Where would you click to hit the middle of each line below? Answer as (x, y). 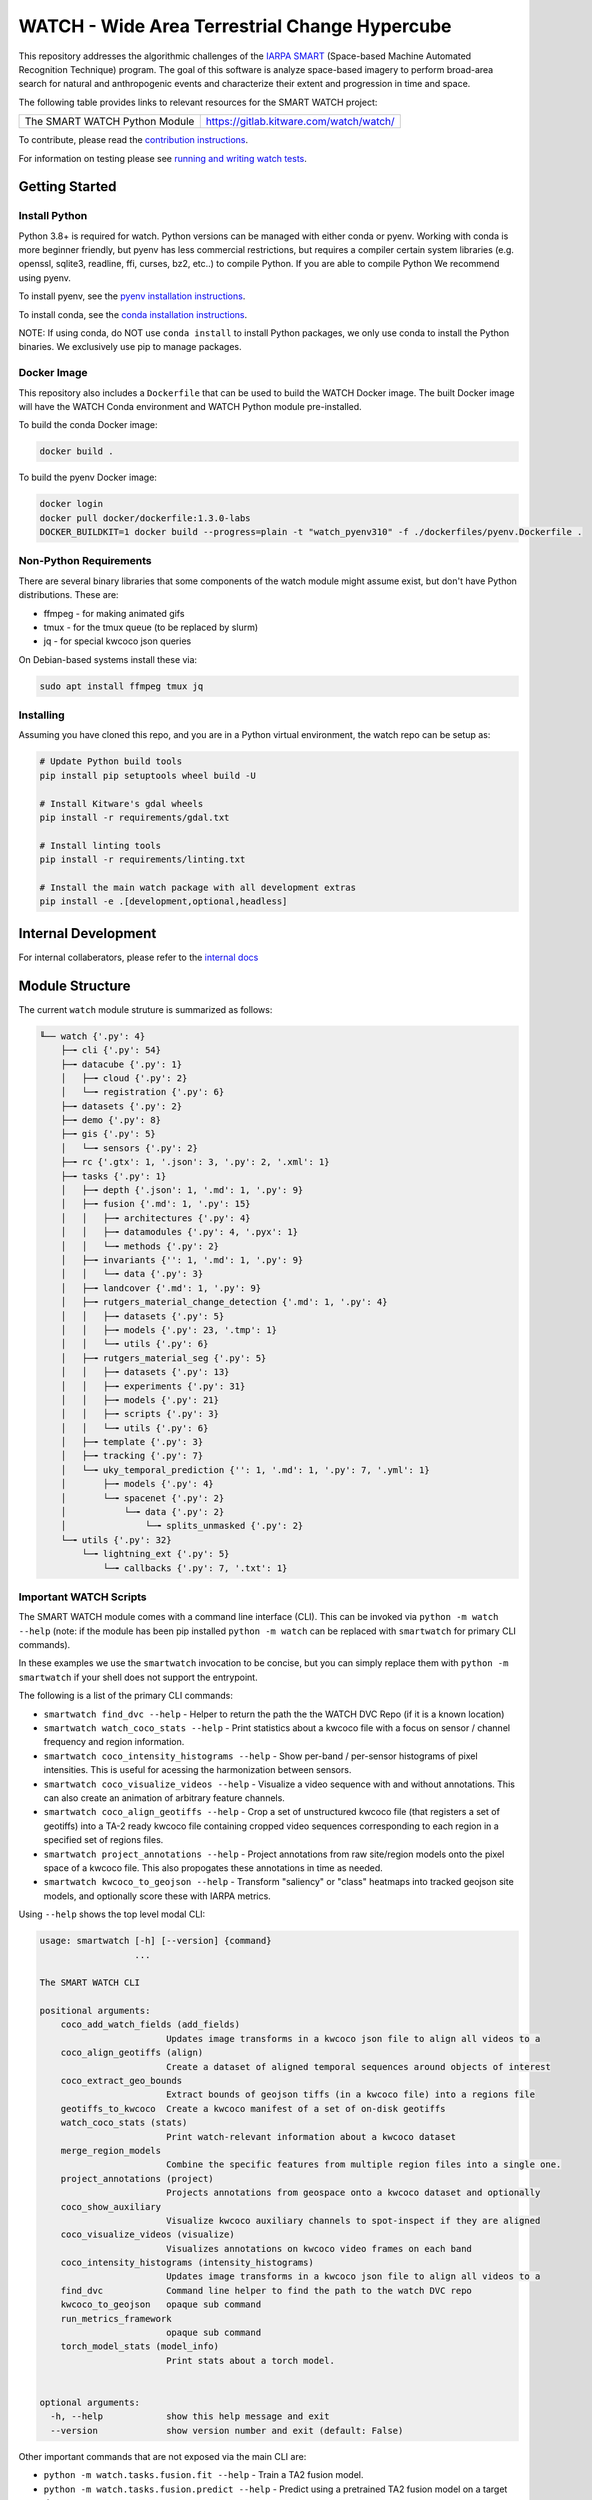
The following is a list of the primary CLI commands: (126, 1696)
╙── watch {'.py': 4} (92, 1036)
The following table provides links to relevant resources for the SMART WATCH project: (198, 102)
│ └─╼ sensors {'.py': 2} (129, 1148)
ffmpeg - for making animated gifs (114, 613)
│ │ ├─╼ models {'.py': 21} (140, 1399)
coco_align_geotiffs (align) (132, 2053)
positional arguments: (95, 2011)
